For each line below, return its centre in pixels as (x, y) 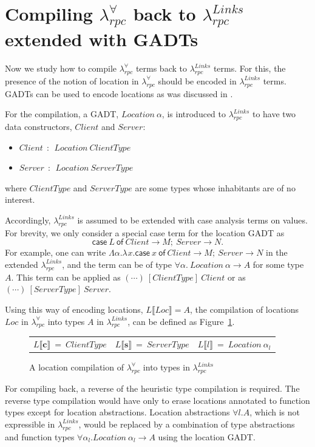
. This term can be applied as (66, 277)
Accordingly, (28, 220)
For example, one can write (56, 252)
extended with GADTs (102, 39)
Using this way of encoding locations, (74, 309)
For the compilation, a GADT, (62, 114)
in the (277, 252)
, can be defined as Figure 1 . (181, 321)
